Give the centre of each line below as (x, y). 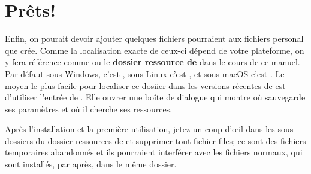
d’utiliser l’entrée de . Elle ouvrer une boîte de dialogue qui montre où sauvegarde (155, 97)
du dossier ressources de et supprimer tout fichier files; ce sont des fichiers (171, 140)
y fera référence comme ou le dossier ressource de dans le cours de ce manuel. (153, 62)
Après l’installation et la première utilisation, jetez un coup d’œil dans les (140, 129)
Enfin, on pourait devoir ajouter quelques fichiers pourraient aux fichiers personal (154, 39)
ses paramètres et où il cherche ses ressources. (89, 109)
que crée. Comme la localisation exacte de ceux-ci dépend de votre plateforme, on (155, 50)
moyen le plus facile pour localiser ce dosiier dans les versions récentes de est (145, 85)
